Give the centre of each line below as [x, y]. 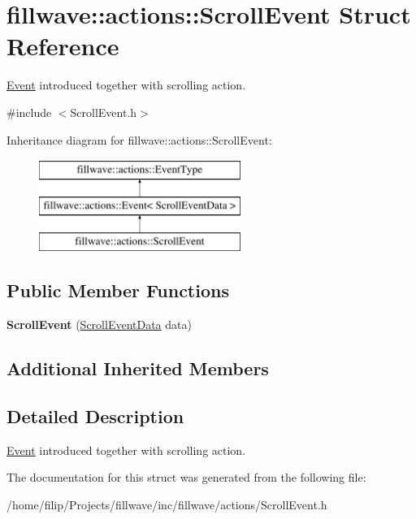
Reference [63, 46]
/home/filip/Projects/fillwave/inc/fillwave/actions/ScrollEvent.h [167, 505]
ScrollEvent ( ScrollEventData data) [99, 324]
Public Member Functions [118, 290]
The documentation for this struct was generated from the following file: [186, 477]
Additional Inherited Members [138, 368]
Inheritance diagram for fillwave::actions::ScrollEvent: [139, 139]
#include [29, 112]
